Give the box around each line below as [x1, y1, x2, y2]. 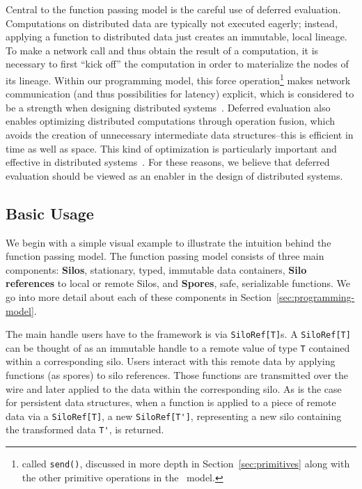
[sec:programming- [276, 289, 355, 304]
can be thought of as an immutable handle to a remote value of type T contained [6, 340, 350, 355]
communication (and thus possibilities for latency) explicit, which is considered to [6, 86, 354, 101]
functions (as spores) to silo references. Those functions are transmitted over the [6, 368, 349, 382]
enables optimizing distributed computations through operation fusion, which [6, 114, 336, 128]
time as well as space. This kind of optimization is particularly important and [6, 141, 337, 155]
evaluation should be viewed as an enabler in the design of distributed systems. [6, 168, 343, 183]
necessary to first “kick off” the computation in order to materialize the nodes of [6, 56, 349, 71]
